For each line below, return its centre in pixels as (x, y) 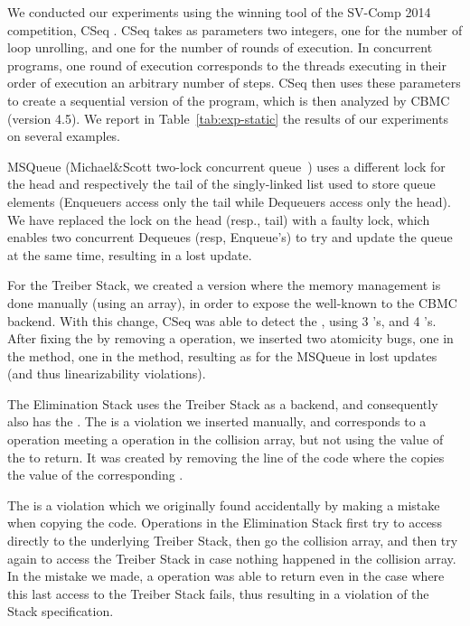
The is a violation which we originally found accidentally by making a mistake (224, 505)
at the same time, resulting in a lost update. (130, 254)
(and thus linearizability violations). (107, 374)
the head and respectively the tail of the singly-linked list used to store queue (221, 184)
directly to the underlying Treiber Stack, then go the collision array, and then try (233, 541)
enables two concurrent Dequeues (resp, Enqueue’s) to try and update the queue (230, 237)
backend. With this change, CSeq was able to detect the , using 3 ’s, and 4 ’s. (222, 320)
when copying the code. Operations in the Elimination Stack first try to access (225, 523)
